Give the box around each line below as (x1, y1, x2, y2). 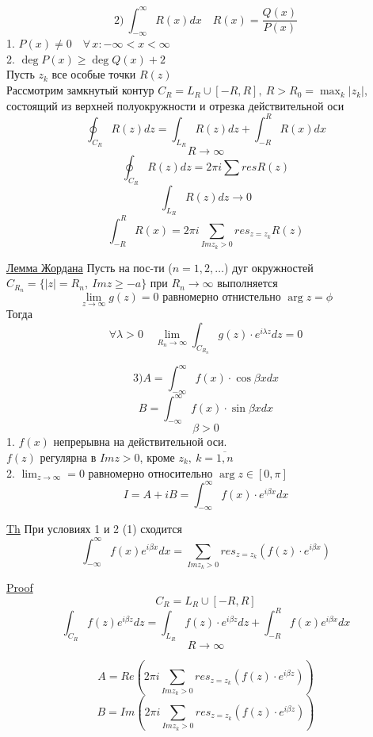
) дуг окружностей (224, 259, 314, 275)
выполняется (217, 274, 278, 291)
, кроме (139, 448, 175, 465)
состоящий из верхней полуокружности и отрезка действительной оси (6, 97, 344, 113)
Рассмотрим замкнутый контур (6, 82, 154, 98)
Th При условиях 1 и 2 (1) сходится (6, 520, 182, 537)
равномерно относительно (88, 464, 213, 481)
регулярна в (40, 448, 97, 465)
